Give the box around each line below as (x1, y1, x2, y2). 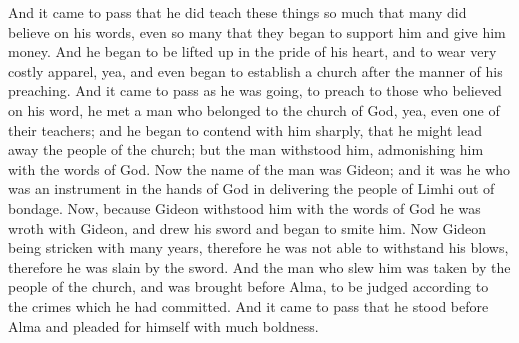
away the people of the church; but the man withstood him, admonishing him (8, 139, 484, 160)
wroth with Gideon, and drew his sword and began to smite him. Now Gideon (8, 217, 487, 238)
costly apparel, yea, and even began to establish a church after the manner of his (8, 60, 503, 81)
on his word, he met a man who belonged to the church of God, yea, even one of (8, 99, 500, 120)
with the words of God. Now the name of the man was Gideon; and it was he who (8, 158, 511, 179)
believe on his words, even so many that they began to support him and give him (8, 21, 506, 42)
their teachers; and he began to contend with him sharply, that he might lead (8, 119, 482, 140)
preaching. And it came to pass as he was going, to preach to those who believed (8, 80, 502, 101)
